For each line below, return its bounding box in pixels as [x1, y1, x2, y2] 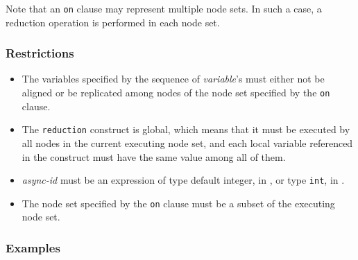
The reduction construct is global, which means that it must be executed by [22, 122, 350, 137]
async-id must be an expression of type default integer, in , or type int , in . [22, 173, 345, 187]
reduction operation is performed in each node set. [6, 15, 220, 29]
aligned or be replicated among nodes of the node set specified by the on [22, 85, 330, 100]
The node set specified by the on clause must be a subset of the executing [22, 196, 335, 210]
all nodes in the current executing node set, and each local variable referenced [22, 135, 353, 150]
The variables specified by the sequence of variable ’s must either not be [22, 71, 325, 86]
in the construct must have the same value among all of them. [22, 149, 286, 164]
